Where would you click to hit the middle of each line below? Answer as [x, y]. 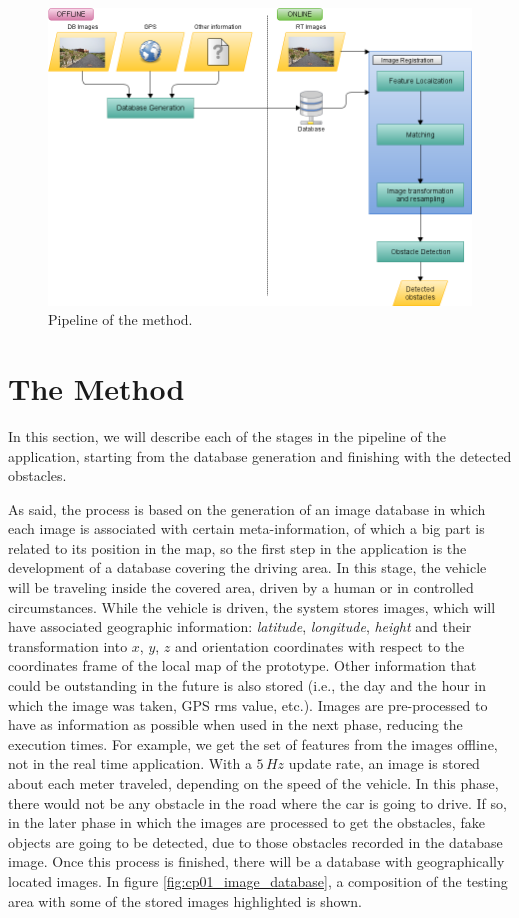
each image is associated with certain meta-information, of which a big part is [246, 528]
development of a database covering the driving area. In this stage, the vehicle [247, 567]
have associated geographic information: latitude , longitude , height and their [240, 626]
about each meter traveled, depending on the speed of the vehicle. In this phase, [253, 783]
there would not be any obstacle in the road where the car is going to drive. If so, [257, 802]
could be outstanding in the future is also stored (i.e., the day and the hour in [247, 685]
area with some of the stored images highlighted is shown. [185, 900]
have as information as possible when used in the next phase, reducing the [235, 724]
